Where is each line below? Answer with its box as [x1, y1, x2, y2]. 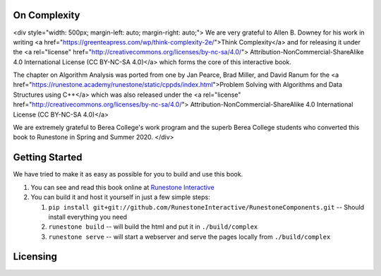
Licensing [13, 251, 58, 263]
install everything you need [48, 212, 127, 221]
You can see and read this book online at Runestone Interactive [30, 183, 214, 191]
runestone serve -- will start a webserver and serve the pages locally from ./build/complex [48, 232, 331, 241]
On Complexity [13, 9, 80, 21]
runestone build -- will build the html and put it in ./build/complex [48, 222, 258, 231]
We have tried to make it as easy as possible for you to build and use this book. [13, 170, 243, 179]
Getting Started [13, 152, 83, 164]
